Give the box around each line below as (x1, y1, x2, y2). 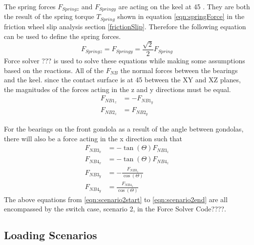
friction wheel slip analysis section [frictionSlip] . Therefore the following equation (4, 21, 246, 31)
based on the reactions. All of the (4, 65, 104, 75)
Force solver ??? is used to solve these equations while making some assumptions (4, 55, 245, 65)
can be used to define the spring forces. (4, 31, 121, 41)
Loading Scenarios (4, 227, 97, 243)
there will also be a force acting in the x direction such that (4, 133, 183, 143)
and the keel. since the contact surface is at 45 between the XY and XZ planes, (4, 75, 241, 85)
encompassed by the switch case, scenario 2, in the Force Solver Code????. (4, 204, 226, 214)
